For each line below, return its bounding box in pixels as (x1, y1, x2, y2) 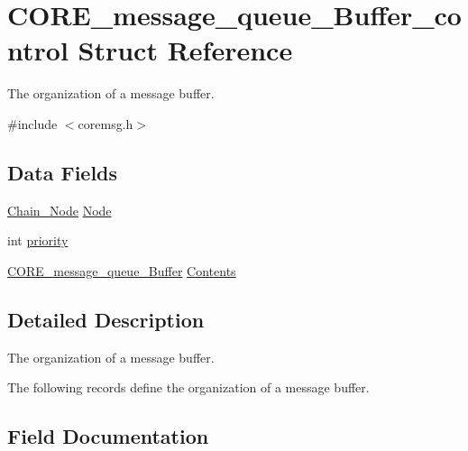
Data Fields (7, 158, 118, 186)
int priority (7, 231, 69, 250)
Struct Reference (78, 32, 293, 69)
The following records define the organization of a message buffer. (7, 378, 370, 397)
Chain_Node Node (7, 200, 112, 219)
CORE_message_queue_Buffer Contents (7, 261, 236, 280)
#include (7, 114, 58, 133)
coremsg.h (78, 114, 133, 133)
